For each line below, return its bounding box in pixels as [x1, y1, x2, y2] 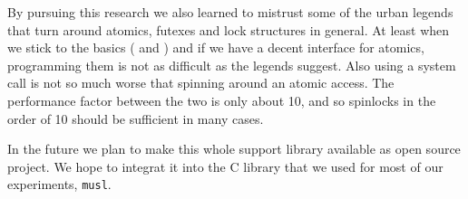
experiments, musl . [7, 175, 112, 194]
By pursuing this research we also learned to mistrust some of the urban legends [7, 3, 453, 21]
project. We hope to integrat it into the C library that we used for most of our [7, 156, 444, 175]
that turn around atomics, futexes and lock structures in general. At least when [7, 20, 450, 39]
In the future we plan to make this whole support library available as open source [7, 139, 461, 158]
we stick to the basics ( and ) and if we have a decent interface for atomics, [7, 38, 424, 57]
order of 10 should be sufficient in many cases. [7, 109, 264, 128]
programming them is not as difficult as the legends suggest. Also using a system [7, 55, 456, 74]
